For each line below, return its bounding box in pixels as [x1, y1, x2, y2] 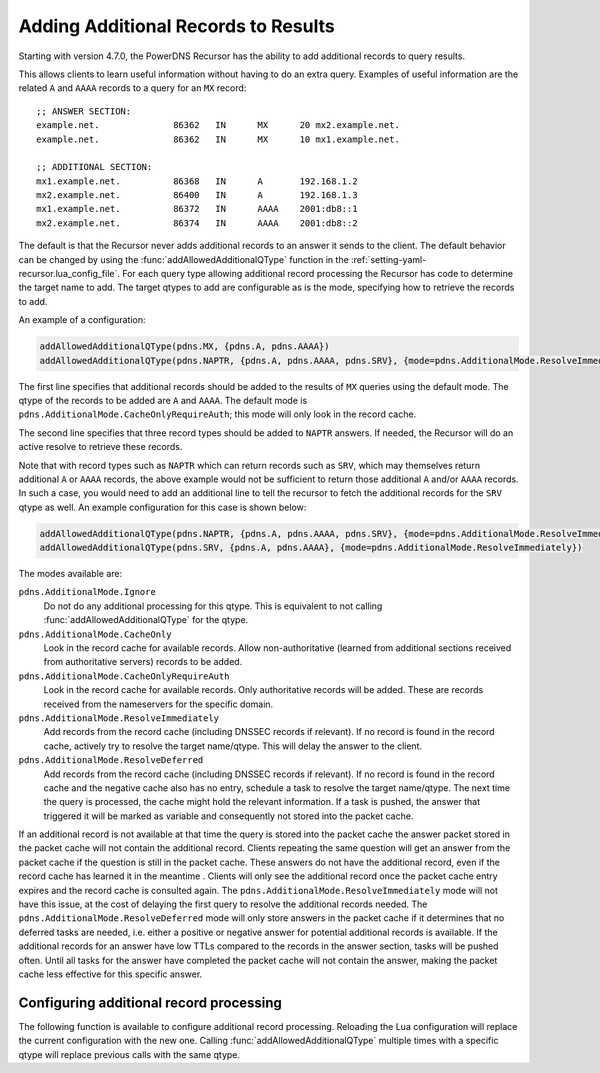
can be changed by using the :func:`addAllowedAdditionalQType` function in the [18, 253, 349, 265]
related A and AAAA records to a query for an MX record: [18, 82, 247, 94]
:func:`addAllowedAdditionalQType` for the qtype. [43, 614, 249, 626]
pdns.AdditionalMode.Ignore [18, 586, 157, 598]
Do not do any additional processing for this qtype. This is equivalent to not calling [43, 600, 383, 612]
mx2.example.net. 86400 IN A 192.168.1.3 [36, 190, 359, 201]
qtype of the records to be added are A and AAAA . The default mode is [18, 394, 308, 406]
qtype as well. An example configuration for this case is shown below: [18, 501, 307, 513]
